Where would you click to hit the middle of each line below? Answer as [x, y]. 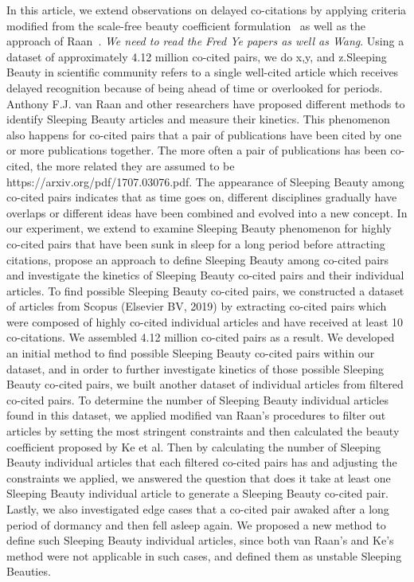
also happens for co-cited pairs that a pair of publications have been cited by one [204, 134]
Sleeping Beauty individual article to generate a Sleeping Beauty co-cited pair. [198, 493]
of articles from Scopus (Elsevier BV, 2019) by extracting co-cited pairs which [197, 306]
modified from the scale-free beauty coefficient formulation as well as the [186, 25]
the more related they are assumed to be [136, 165]
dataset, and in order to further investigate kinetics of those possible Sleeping [195, 368]
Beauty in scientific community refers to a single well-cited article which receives [203, 72]
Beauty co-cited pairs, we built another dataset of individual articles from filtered [205, 384]
